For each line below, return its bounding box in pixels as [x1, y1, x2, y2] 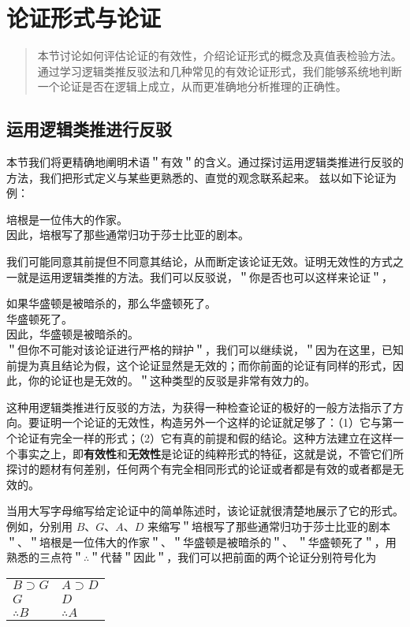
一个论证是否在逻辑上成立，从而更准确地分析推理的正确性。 [37, 78, 347, 95]
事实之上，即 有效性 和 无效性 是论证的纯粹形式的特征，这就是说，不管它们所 [17, 445, 404, 461]
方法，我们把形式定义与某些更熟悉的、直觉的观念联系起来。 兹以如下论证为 [6, 169, 397, 185]
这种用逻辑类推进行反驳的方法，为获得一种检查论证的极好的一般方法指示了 [6, 398, 393, 415]
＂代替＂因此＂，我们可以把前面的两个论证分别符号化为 [89, 549, 377, 565]
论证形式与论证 [6, 2, 162, 34]
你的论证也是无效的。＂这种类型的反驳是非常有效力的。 [28, 372, 315, 389]
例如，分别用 [6, 517, 73, 534]
